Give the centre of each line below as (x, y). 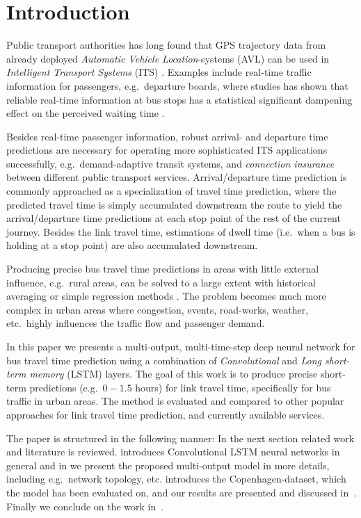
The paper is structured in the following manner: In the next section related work (180, 438)
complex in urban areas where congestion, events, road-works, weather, (158, 309)
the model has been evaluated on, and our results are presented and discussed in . (182, 492)
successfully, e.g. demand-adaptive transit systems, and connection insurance (170, 163)
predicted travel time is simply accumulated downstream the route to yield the (174, 204)
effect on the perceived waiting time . (86, 113)
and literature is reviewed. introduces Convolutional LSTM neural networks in (173, 452)
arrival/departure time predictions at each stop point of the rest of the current (174, 218)
